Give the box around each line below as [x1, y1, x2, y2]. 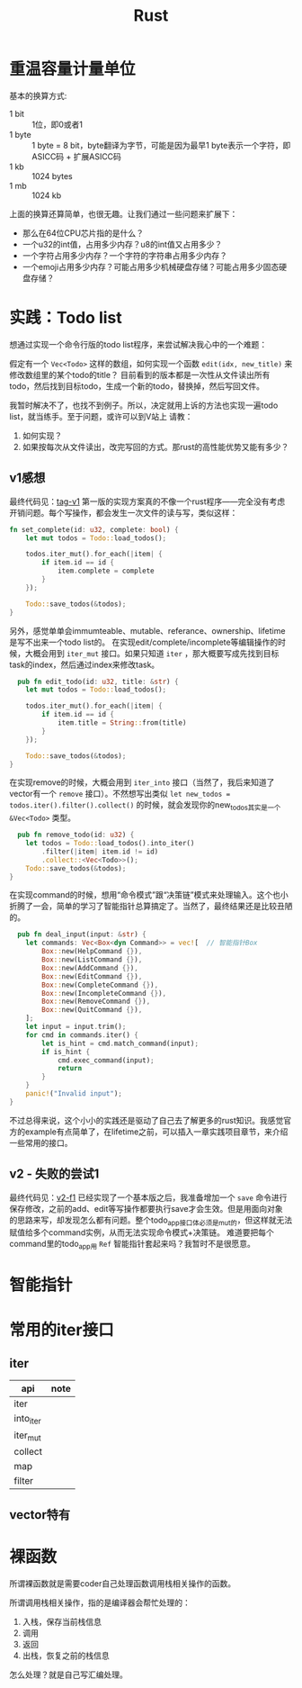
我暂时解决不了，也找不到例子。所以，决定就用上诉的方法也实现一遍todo [9, 400, 279, 411]
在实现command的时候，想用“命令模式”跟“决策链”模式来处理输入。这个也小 [9, 889, 289, 900]
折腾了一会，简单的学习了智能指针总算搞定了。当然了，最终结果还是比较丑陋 [9, 901, 293, 912]
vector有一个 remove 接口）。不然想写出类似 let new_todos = [9, 789, 231, 799]
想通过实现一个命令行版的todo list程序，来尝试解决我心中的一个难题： [9, 339, 268, 349]
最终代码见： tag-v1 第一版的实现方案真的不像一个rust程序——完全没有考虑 [9, 496, 286, 507]
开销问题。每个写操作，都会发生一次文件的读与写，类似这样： [9, 507, 238, 518]
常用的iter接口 [9, 1320, 114, 1340]
